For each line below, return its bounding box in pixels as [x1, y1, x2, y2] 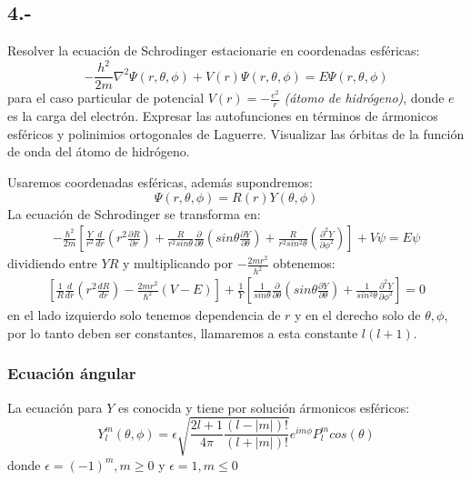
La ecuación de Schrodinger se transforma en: [7, 204, 261, 223]
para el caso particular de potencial [7, 88, 205, 107]
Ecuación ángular [7, 362, 136, 385]
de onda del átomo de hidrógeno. [7, 142, 190, 161]
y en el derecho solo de [295, 306, 421, 325]
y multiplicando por [122, 254, 233, 273]
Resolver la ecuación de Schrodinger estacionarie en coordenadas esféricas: [7, 41, 420, 60]
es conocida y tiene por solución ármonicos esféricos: [117, 397, 410, 416]
